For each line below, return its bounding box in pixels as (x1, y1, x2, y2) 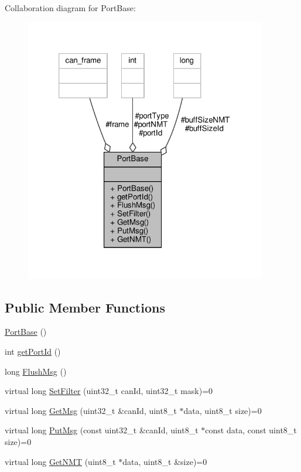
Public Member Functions (5, 298, 165, 316)
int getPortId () (5, 345, 61, 357)
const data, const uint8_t (205, 424, 297, 436)
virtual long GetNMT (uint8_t (5, 455, 116, 467)
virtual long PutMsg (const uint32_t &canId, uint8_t (5, 424, 199, 436)
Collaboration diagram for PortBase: (5, 2, 136, 13)
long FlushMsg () (5, 365, 67, 377)
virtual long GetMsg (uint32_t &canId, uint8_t (5, 404, 177, 416)
